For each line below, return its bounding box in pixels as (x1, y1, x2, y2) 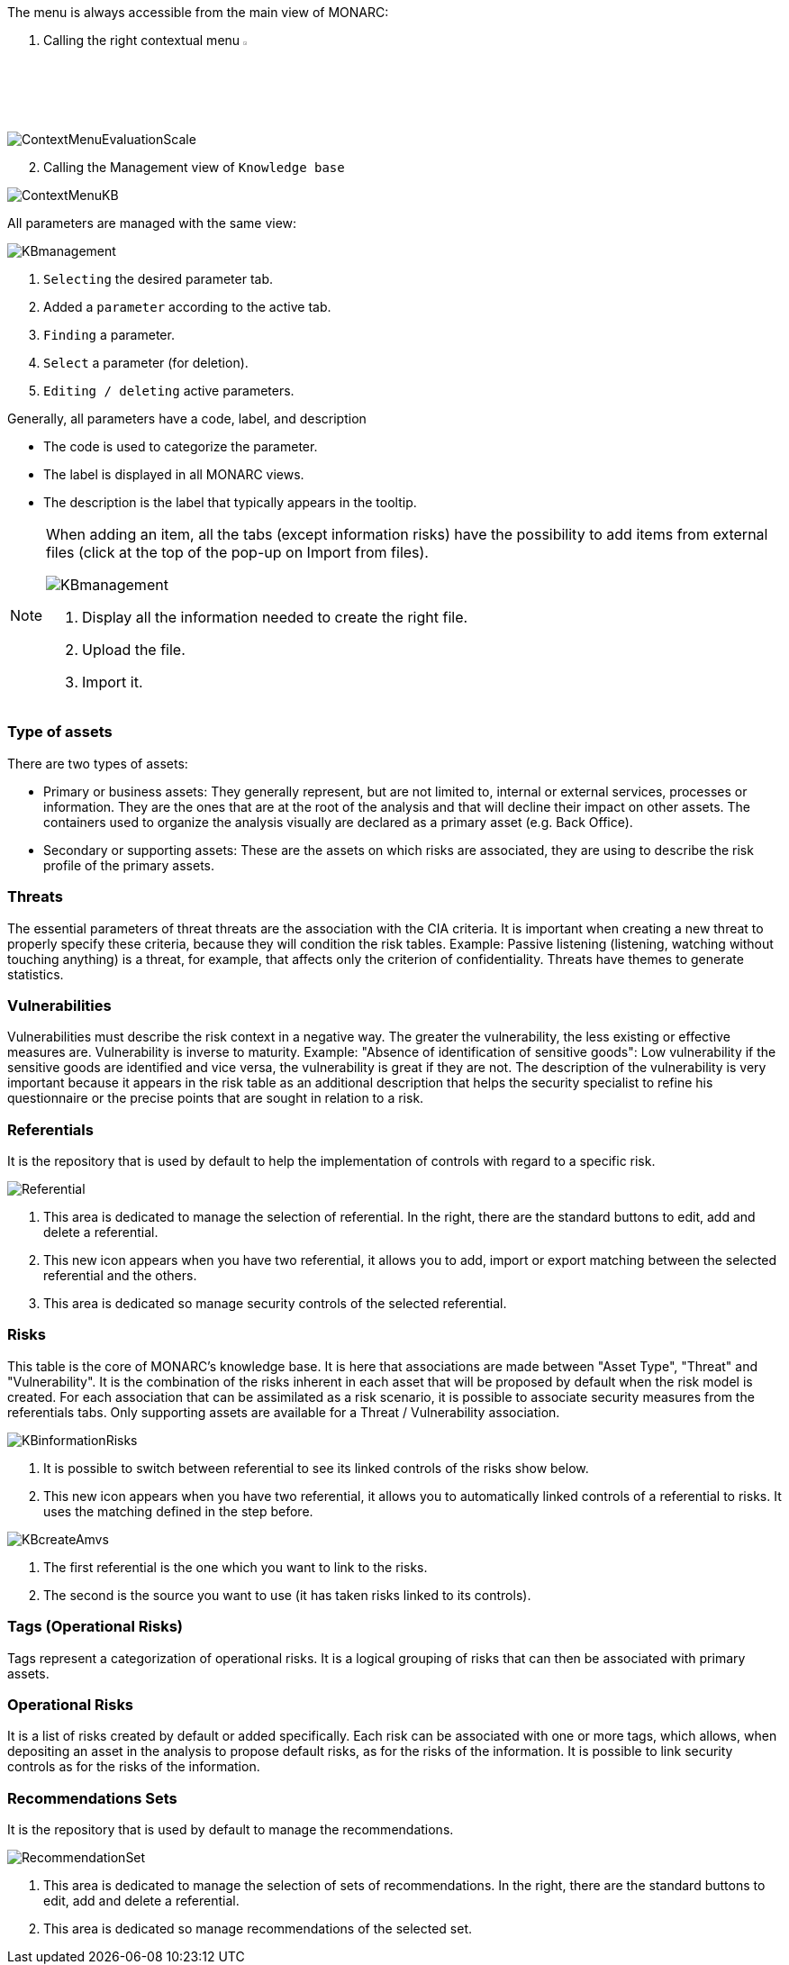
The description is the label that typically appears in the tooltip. (43, 495, 417, 511)
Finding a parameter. (43, 327, 175, 343)
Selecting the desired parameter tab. (43, 271, 274, 287)
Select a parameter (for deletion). (43, 355, 249, 371)
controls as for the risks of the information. (7, 1759, 260, 1775)
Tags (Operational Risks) (7, 1617, 183, 1636)
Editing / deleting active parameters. (43, 383, 295, 399)
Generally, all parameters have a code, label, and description (7, 411, 367, 427)
